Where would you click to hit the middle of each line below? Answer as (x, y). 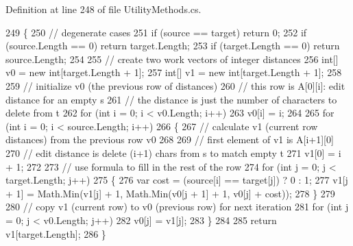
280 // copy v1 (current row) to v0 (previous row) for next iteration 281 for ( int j (177, 207)
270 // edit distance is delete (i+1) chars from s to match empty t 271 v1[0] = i (173, 152)
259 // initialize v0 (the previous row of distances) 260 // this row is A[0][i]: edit (175, 85)
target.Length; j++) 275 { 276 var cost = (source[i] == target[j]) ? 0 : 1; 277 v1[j (177, 180)
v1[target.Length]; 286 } (56, 233)
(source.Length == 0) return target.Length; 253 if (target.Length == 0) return (173, 46)
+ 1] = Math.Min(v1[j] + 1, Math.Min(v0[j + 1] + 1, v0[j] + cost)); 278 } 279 (170, 193)
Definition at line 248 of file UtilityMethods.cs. (104, 9)
